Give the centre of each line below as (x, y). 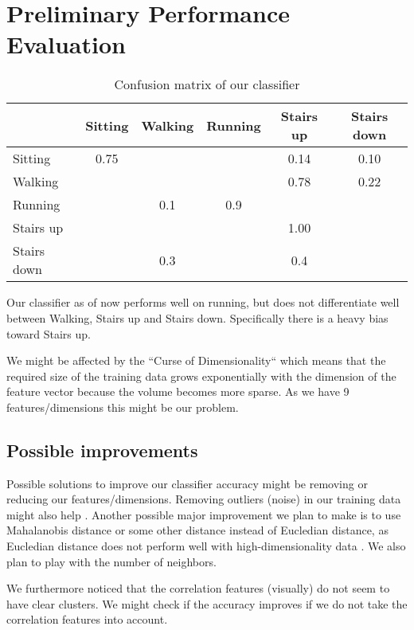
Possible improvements (102, 450)
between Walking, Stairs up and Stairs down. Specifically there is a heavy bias (197, 317)
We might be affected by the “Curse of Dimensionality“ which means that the (196, 360)
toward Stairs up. (49, 333)
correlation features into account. (87, 619)
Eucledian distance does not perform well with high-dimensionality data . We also (206, 546)
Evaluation (66, 44)
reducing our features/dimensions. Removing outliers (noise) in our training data (204, 499)
